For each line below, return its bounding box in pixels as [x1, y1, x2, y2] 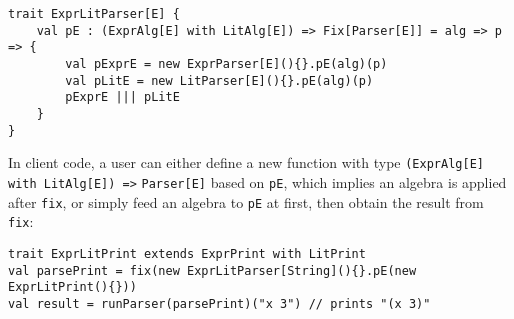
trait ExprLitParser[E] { [8, 7, 180, 21]
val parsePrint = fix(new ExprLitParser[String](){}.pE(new [8, 263, 417, 278]
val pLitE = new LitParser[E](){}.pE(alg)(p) [65, 73, 374, 88]
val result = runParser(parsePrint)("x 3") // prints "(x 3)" [8, 296, 431, 311]
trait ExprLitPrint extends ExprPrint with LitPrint [8, 246, 366, 261]
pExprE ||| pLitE [65, 90, 180, 105]
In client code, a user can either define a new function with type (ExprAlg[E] [8, 152, 484, 173]
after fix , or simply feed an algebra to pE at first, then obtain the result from [8, 191, 484, 212]
